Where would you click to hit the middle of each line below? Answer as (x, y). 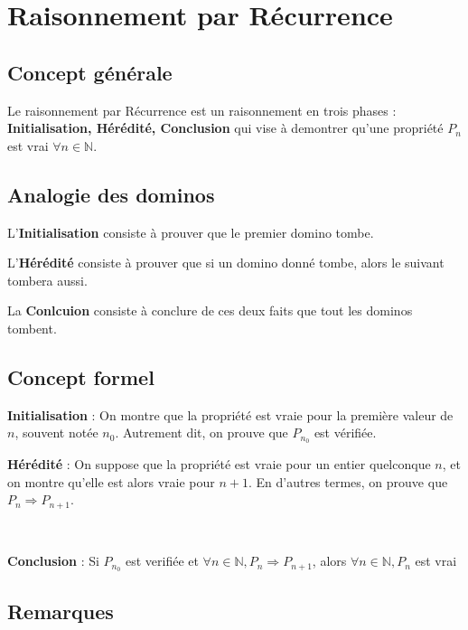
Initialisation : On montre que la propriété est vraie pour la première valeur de (230, 414)
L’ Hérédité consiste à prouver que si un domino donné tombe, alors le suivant (226, 263)
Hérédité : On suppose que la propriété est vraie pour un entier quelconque (219, 464)
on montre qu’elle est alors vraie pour (111, 481)
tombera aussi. (47, 280)
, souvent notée (56, 433)
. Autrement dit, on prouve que (201, 433)
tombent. (32, 328)
